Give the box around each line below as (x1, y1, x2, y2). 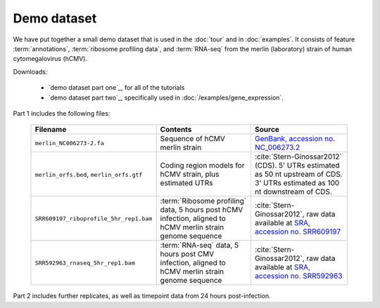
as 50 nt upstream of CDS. (254, 169, 343, 179)
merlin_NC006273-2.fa (34, 139, 105, 147)
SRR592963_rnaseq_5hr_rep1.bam (34, 259, 135, 267)
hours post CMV (160, 249, 215, 259)
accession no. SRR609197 (254, 227, 341, 236)
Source (254, 125, 279, 135)
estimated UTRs (160, 178, 213, 188)
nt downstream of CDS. (254, 187, 332, 196)
